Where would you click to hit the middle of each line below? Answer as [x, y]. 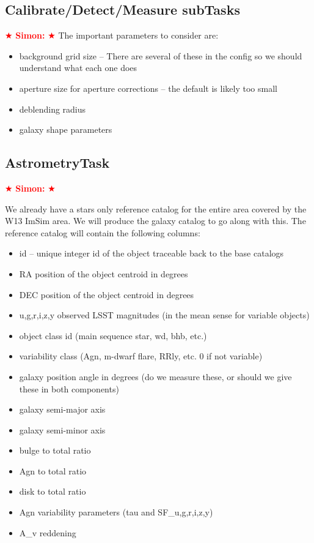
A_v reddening [48, 532]
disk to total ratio [53, 491]
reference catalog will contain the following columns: [103, 232]
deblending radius [53, 109]
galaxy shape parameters [66, 129]
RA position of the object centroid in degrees [104, 273]
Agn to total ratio [53, 470]
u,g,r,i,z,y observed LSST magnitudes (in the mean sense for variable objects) [164, 315]
